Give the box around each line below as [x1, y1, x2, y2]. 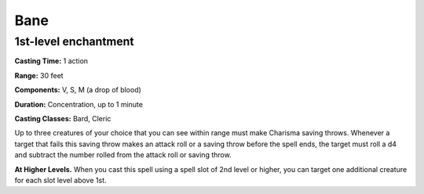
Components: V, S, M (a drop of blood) [14, 85, 141, 95]
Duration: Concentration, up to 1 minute [14, 99, 143, 109]
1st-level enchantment [14, 34, 134, 48]
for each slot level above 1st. [14, 175, 107, 185]
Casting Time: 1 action [14, 56, 89, 66]
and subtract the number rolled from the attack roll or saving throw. [14, 150, 232, 160]
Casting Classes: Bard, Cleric [14, 113, 111, 123]
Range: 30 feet [14, 70, 64, 80]
